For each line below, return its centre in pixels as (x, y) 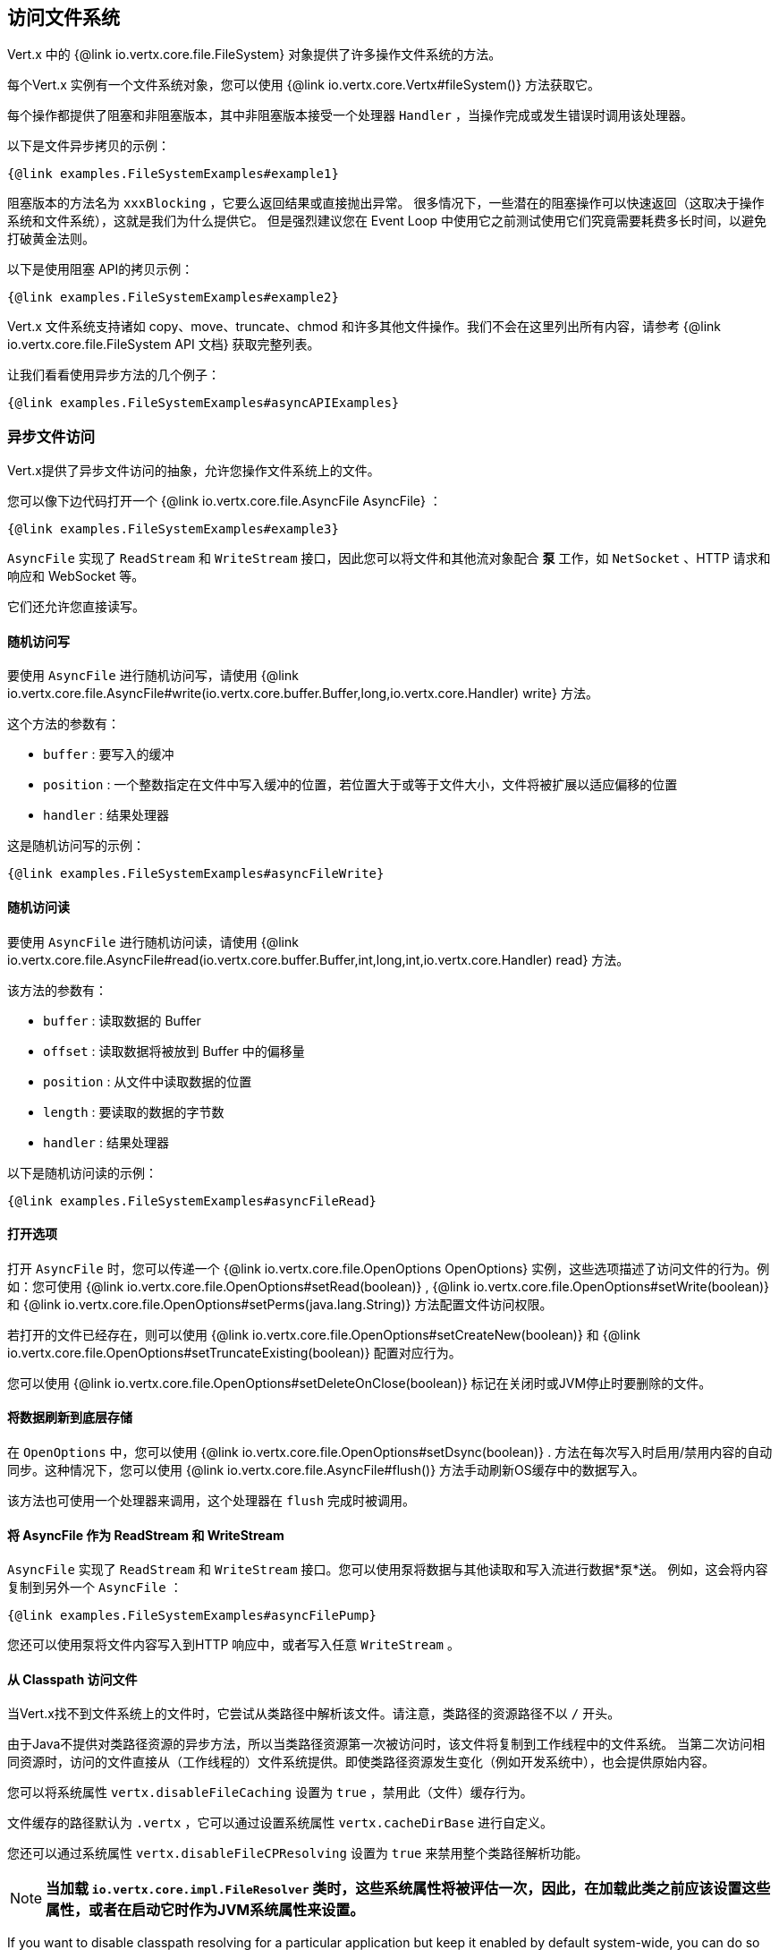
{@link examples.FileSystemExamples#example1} (173, 174)
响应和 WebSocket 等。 (76, 576)
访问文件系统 (64, 17)
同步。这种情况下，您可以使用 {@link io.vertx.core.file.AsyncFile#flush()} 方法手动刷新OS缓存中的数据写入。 (326, 1470)
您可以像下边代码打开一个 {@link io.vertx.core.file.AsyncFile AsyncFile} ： (224, 501)
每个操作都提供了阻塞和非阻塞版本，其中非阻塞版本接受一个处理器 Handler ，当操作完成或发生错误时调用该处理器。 (350, 115)
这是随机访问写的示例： (76, 846)
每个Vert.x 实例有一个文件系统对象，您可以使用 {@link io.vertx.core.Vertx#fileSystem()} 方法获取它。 (304, 85)
